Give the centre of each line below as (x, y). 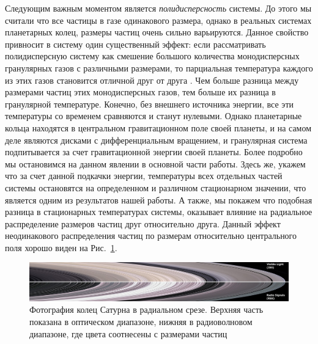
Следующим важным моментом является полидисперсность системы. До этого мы (158, 8)
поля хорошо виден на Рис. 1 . (61, 247)
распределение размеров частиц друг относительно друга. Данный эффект (143, 223)
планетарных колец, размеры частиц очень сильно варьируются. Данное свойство (157, 32)
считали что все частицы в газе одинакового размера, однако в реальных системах (158, 20)
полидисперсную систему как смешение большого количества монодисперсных (152, 56)
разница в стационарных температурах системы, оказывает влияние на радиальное (159, 212)
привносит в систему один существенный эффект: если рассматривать (135, 44)
